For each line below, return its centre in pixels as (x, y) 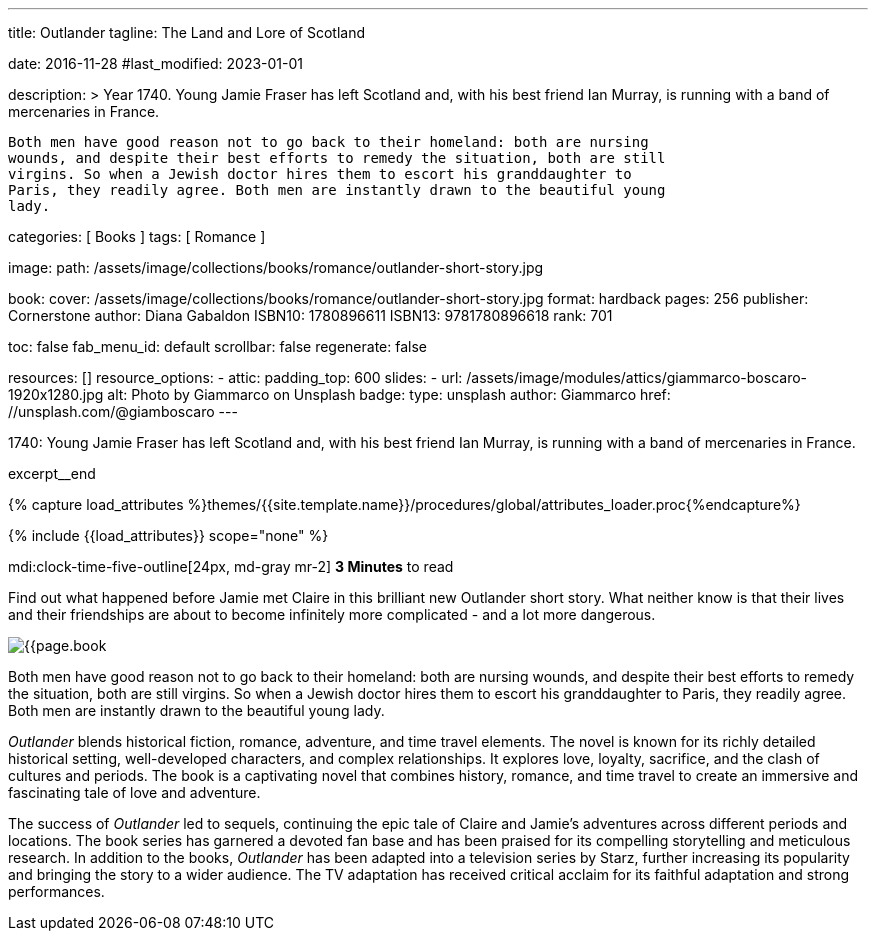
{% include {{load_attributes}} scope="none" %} (168, 535)
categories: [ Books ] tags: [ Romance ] (137, 236)
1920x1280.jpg (56, 394)
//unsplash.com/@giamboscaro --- (123, 411)
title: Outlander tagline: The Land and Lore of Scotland (187, 32)
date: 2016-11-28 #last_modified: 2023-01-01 (156, 63)
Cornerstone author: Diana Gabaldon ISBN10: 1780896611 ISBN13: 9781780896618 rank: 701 (310, 315)
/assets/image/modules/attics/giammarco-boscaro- (637, 377)
